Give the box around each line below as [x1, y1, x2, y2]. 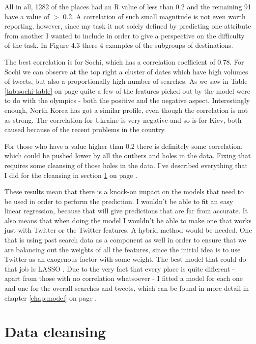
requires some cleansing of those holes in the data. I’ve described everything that [4, 160, 248, 170]
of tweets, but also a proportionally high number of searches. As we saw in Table [4, 76, 248, 86]
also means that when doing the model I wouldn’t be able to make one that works [4, 215, 252, 225]
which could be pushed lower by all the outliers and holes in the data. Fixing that [4, 150, 251, 161]
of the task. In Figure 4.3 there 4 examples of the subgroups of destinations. [4, 40, 233, 50]
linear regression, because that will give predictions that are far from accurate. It [4, 206, 248, 216]
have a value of [4, 11, 50, 21]
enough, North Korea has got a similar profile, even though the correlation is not [4, 104, 248, 115]
